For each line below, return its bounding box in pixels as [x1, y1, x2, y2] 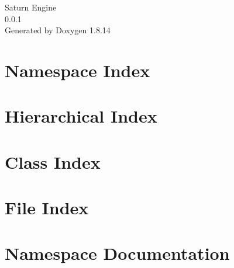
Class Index [5, 149, 101, 173]
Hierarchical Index [5, 104, 157, 128]
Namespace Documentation [5, 241, 230, 265]
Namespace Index [5, 58, 150, 82]
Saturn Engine [5, 1, 57, 13]
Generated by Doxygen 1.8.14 [5, 24, 111, 36]
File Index [5, 196, 89, 220]
